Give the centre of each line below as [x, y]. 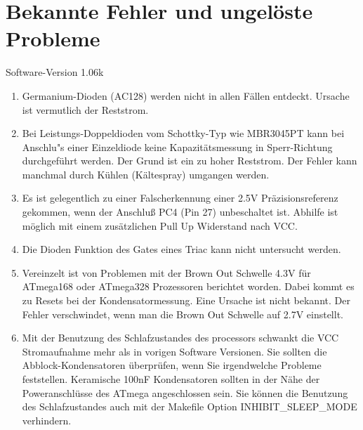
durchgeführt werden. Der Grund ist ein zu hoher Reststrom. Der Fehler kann [190, 161]
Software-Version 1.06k [55, 72]
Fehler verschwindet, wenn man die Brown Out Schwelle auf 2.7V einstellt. [183, 314]
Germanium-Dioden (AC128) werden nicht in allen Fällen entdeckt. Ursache [186, 95]
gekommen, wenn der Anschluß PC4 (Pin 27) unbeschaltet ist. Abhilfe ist [180, 212]
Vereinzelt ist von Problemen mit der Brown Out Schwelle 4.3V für [166, 272]
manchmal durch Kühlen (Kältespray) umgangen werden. [146, 174]
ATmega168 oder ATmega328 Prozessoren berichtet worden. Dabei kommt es [188, 286]
